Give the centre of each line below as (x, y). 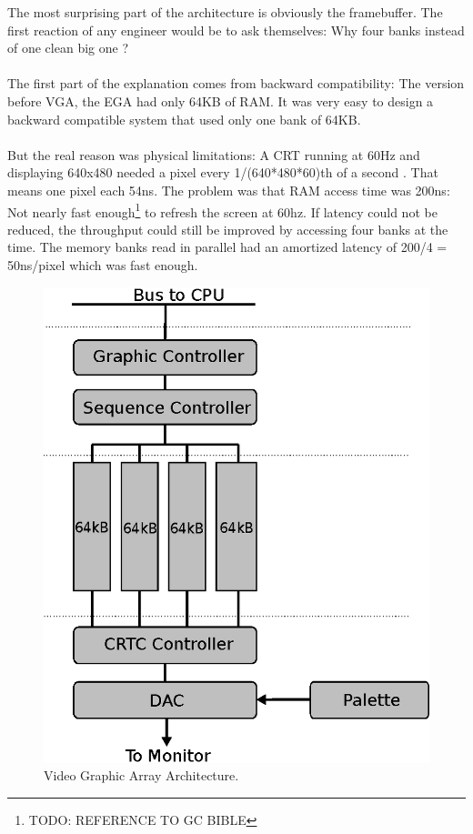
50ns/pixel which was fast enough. (103, 264)
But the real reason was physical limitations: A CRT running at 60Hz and (214, 154)
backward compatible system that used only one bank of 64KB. (184, 119)
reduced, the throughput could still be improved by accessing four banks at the (228, 229)
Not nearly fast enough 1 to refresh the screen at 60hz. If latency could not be (222, 210)
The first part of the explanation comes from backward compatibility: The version (236, 83)
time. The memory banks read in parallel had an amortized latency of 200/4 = (227, 247)
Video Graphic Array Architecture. (141, 775)
